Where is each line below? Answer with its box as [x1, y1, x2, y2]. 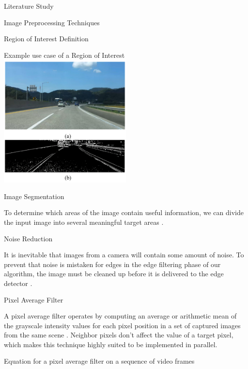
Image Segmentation [4, 191, 64, 201]
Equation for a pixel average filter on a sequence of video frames [4, 355, 195, 366]
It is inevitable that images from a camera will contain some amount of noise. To [4, 250, 244, 260]
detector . [4, 278, 32, 288]
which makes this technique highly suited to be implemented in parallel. [4, 339, 217, 349]
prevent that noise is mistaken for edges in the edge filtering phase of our [4, 259, 221, 269]
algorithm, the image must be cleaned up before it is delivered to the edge [4, 268, 224, 279]
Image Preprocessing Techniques [4, 17, 100, 27]
